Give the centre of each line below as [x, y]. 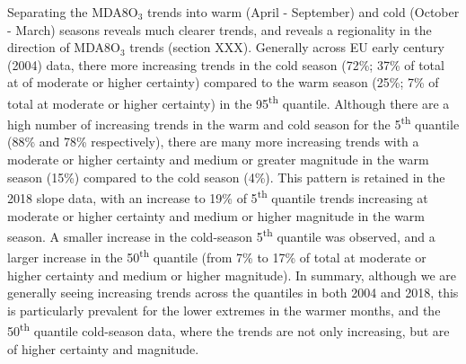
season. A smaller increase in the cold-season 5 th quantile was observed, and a [221, 235]
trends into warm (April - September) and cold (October [303, 12]
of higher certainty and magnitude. [103, 348]
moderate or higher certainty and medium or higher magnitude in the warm [216, 215]
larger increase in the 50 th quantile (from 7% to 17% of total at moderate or [217, 256]
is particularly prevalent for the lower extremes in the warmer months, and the [224, 310]
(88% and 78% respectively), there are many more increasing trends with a [213, 142]
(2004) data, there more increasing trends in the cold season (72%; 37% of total [226, 64]
